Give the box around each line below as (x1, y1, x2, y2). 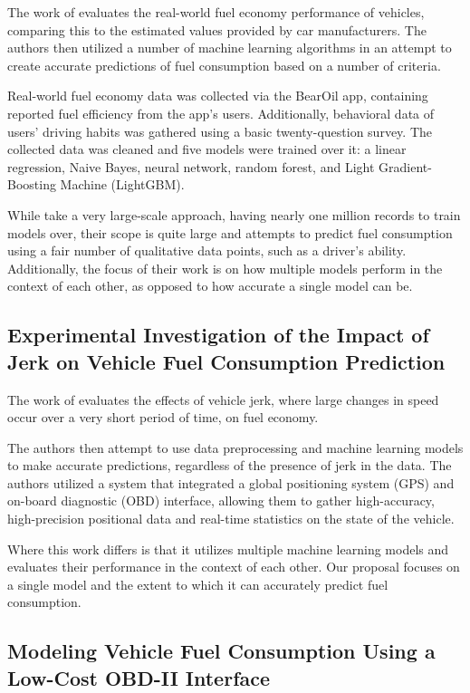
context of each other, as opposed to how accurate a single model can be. (7, 276, 413, 295)
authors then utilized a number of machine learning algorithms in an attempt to (7, 38, 452, 57)
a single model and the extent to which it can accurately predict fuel (7, 574, 388, 593)
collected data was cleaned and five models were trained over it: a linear (7, 140, 407, 159)
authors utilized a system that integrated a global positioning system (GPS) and (7, 473, 455, 492)
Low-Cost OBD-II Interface (7, 663, 271, 691)
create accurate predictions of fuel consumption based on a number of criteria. (7, 55, 441, 74)
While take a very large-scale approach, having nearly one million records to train (7, 205, 461, 224)
